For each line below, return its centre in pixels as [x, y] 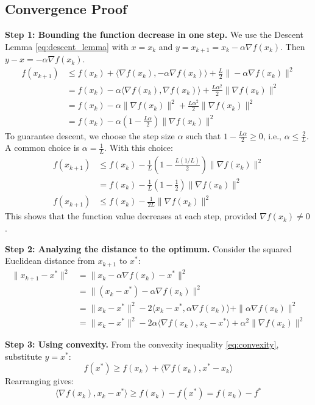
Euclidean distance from [50, 261]
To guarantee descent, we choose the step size [90, 135]
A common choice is [42, 148]
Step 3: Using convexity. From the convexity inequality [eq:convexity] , [142, 344]
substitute [23, 356]
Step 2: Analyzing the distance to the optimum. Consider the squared [148, 248]
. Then [293, 46]
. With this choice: [139, 148]
